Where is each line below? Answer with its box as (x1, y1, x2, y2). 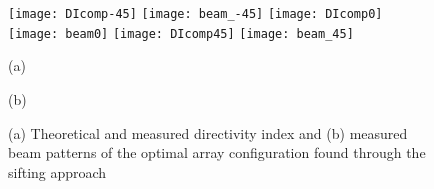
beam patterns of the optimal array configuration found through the (8, 142, 426, 163)
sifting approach (8, 161, 107, 182)
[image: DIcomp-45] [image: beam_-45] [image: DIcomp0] (8, 7, 383, 21)
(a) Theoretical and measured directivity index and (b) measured (8, 122, 408, 143)
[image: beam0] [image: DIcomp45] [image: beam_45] (8, 26, 354, 41)
